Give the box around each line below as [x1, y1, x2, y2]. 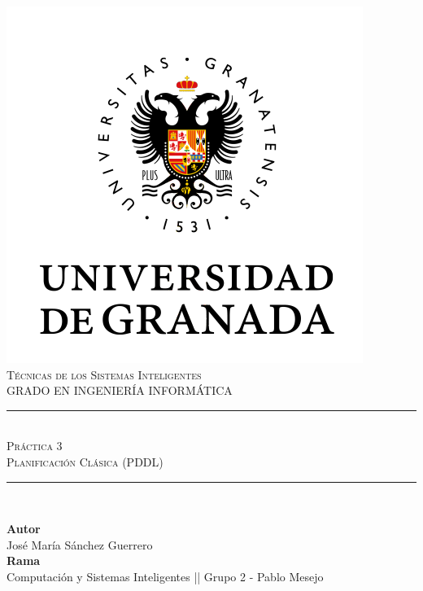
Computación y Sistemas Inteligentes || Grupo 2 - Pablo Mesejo [7, 567, 324, 584]
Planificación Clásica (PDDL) [7, 453, 164, 470]
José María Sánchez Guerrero [7, 536, 153, 553]
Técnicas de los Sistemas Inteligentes [7, 366, 202, 383]
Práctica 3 [7, 437, 63, 454]
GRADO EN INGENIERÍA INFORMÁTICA [7, 382, 233, 399]
